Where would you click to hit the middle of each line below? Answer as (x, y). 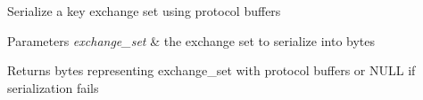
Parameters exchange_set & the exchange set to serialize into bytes (191, 40)
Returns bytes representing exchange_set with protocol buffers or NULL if (211, 70)
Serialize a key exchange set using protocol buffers (144, 11)
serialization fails (53, 87)
